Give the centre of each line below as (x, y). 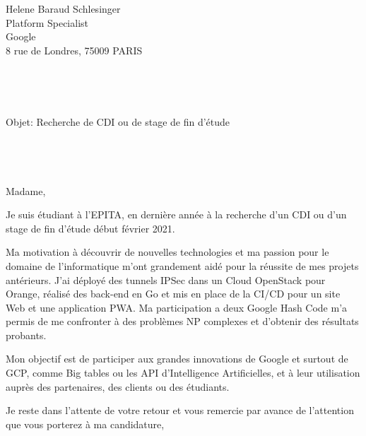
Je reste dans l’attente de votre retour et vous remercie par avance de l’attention (180, 410)
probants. (26, 335)
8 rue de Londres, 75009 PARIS (74, 50)
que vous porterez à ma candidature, (85, 424)
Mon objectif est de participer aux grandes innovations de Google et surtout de (177, 359)
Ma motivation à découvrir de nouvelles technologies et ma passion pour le (167, 252)
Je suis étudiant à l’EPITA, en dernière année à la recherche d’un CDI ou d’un (176, 214)
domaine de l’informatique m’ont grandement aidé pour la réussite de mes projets (182, 265)
